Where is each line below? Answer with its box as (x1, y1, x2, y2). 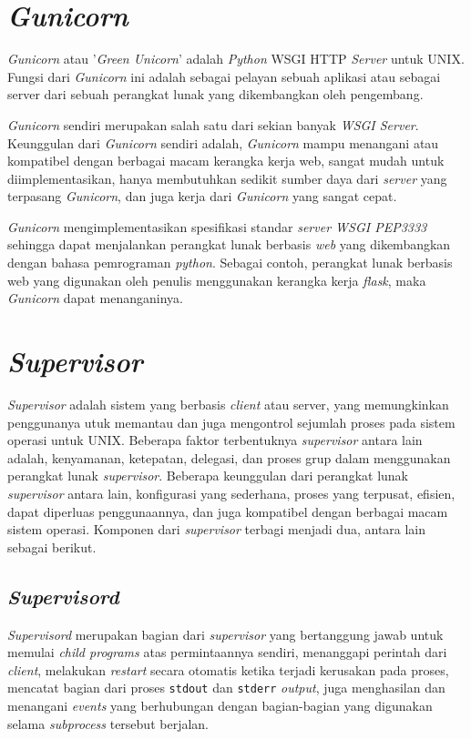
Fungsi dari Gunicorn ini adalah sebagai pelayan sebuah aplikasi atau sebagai (7, 66, 441, 86)
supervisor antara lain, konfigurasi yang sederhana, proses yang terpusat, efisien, (7, 483, 456, 502)
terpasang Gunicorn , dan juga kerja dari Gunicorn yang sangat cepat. (7, 187, 397, 206)
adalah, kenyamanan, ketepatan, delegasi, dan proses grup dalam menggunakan (7, 448, 451, 467)
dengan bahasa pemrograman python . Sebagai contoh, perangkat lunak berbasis (7, 253, 453, 272)
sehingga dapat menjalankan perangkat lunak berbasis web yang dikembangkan (7, 235, 451, 254)
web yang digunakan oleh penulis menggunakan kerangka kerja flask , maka (7, 270, 426, 289)
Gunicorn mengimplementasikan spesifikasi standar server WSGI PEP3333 (7, 217, 427, 236)
